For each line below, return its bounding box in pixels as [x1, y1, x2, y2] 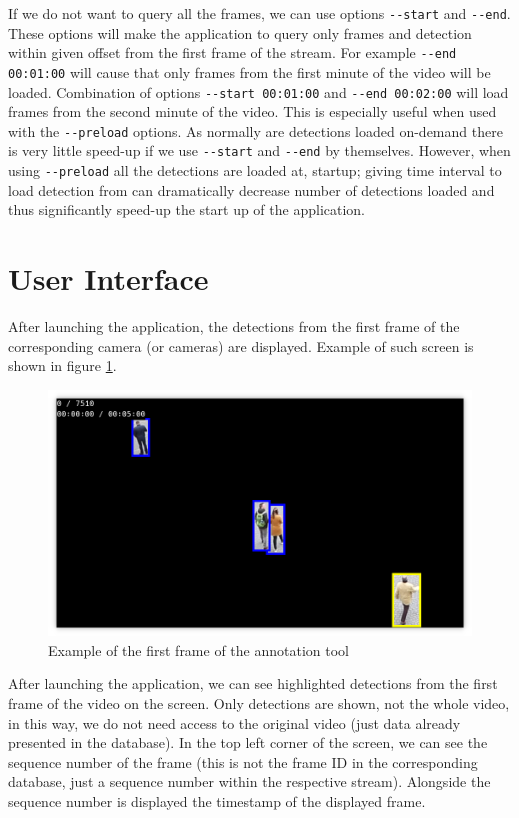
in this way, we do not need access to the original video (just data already [8, 712, 461, 733]
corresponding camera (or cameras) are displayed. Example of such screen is [8, 335, 474, 356]
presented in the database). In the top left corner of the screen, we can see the [8, 732, 488, 753]
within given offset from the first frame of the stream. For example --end [8, 42, 457, 63]
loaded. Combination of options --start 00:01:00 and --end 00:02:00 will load [8, 81, 509, 102]
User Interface [8, 258, 209, 299]
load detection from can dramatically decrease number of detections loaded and [8, 179, 495, 200]
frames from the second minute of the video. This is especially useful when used [8, 101, 497, 122]
